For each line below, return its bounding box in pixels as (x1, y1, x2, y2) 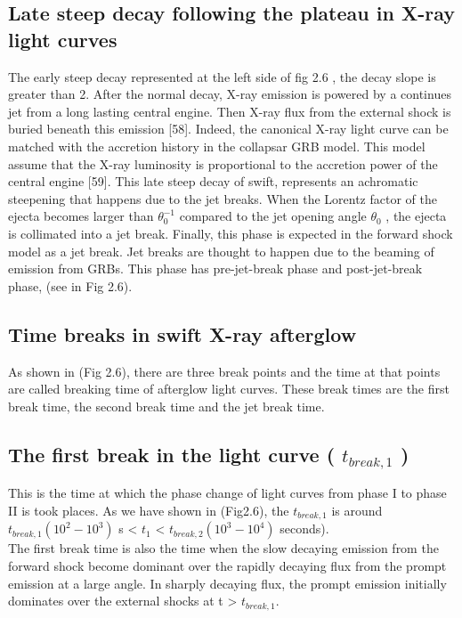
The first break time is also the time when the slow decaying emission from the (8, 539, 439, 557)
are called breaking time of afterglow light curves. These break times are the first (8, 379, 450, 398)
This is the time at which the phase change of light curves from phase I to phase (8, 484, 447, 502)
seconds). (280, 519, 329, 538)
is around (331, 500, 383, 519)
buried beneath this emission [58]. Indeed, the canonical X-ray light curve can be (8, 119, 449, 138)
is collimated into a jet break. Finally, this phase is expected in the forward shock (8, 224, 453, 242)
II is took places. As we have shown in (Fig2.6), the (8, 500, 289, 519)
